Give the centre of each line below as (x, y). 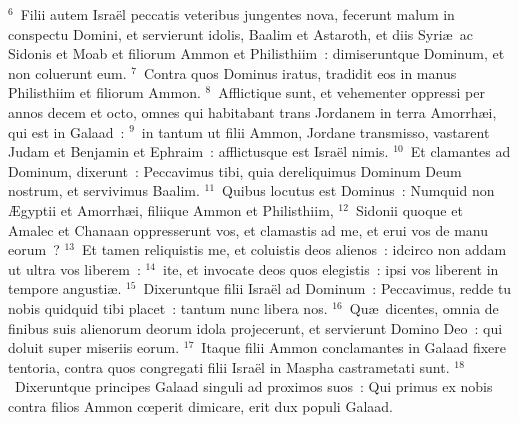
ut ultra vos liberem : (74, 268)
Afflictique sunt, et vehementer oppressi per (351, 92)
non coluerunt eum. (67, 72)
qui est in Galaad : (66, 131)
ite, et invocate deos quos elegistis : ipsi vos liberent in (331, 268)
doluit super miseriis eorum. (94, 347)
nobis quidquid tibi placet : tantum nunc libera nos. (168, 307)
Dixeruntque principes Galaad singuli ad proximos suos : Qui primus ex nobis (253, 386)
